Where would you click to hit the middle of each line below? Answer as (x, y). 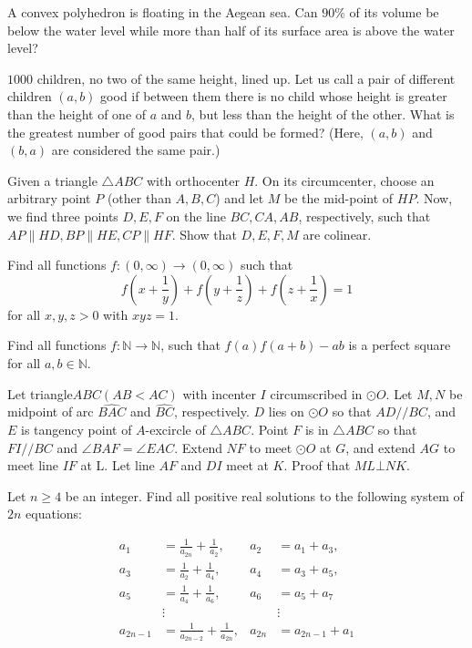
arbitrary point (49, 198)
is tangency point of (77, 429)
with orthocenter (193, 180)
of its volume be (394, 12)
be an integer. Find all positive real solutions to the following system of (264, 495)
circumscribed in (316, 393)
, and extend (380, 447)
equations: (54, 514)
